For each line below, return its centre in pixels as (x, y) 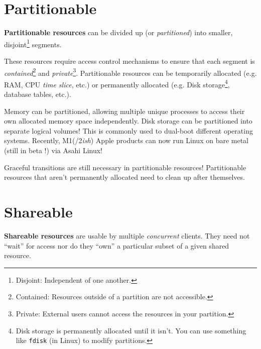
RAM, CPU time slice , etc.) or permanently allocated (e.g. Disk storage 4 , (117, 83)
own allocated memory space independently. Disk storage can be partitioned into (128, 121)
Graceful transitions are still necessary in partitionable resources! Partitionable (125, 167)
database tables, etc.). (38, 94)
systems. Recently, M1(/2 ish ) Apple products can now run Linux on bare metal (126, 140)
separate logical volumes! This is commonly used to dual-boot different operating (128, 130)
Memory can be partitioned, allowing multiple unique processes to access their (124, 111)
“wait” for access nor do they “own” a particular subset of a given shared (117, 245)
